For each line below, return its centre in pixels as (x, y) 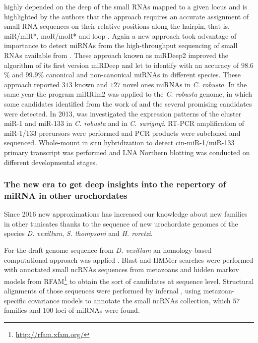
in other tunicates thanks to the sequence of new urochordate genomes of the (121, 223)
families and (22, 310)
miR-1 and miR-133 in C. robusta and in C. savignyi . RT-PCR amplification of (124, 123)
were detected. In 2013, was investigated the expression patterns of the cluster (123, 113)
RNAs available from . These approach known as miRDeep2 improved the (116, 55)
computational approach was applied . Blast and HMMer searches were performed (129, 259)
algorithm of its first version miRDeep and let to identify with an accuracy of (122, 65)
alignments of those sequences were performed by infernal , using (102, 291)
